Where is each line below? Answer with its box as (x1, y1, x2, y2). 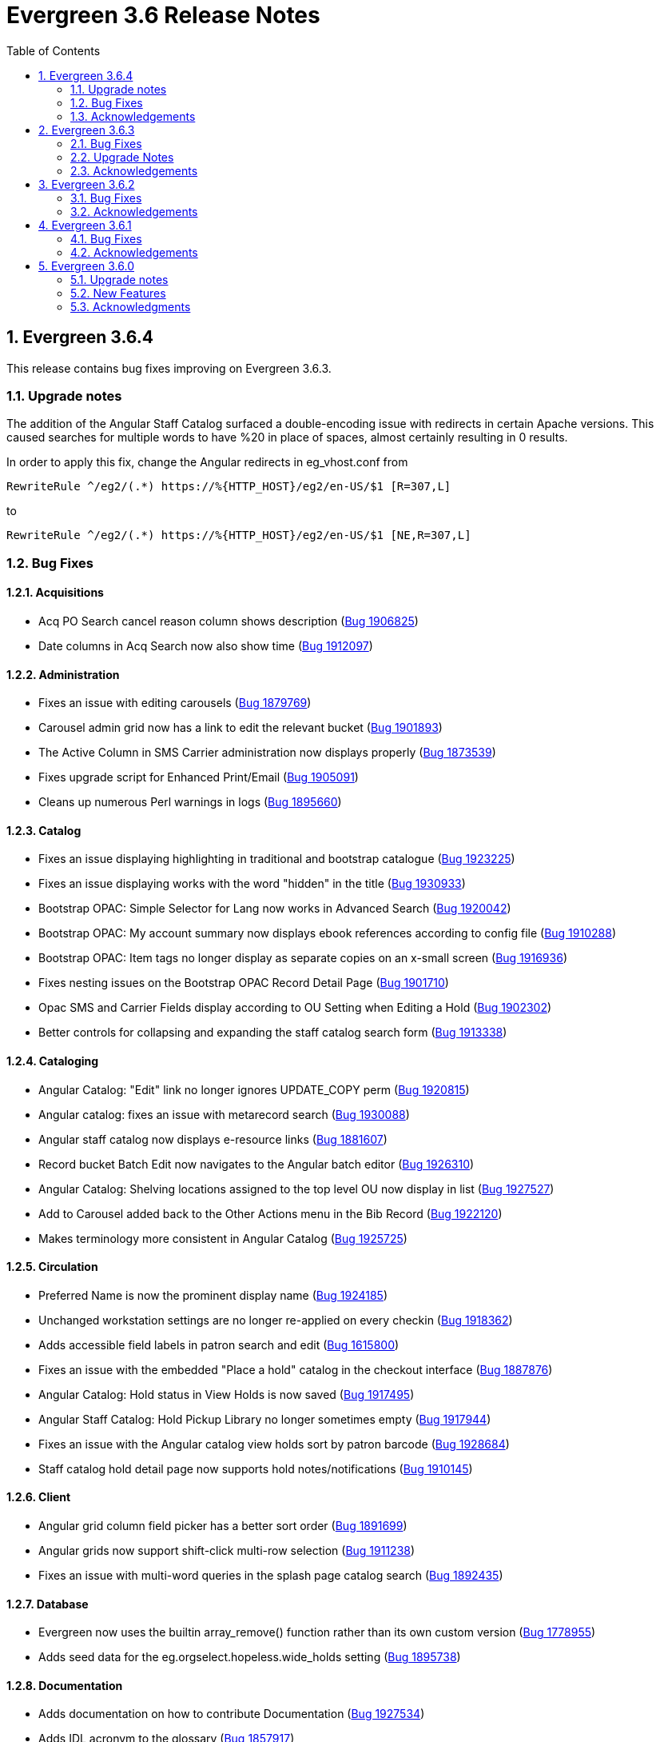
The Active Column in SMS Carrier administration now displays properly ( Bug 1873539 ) (38, 745, 496, 760)
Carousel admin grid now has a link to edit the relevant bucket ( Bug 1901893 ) (38, 721, 443, 735)
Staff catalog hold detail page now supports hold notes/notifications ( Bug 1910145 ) (38, 1461, 473, 1476)
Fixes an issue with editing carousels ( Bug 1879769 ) (38, 696, 312, 710)
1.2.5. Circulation (6, 1260, 98, 1274)
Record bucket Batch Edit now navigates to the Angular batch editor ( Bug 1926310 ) (38, 1157, 475, 1171)
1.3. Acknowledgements (70, 109, 196, 123)
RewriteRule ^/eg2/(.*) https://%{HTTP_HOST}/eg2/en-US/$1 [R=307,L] (6, 480, 451, 493)
